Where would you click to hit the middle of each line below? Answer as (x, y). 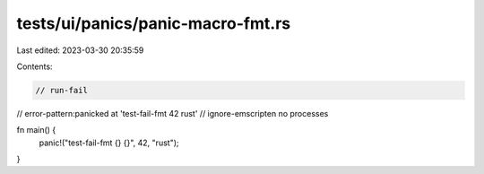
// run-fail (62, 90)
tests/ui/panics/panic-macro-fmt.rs (154, 23)
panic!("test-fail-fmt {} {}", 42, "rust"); (109, 143)
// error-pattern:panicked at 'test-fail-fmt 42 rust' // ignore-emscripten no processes (173, 113)
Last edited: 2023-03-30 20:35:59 (80, 50)
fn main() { (36, 130)
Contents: (35, 66)
